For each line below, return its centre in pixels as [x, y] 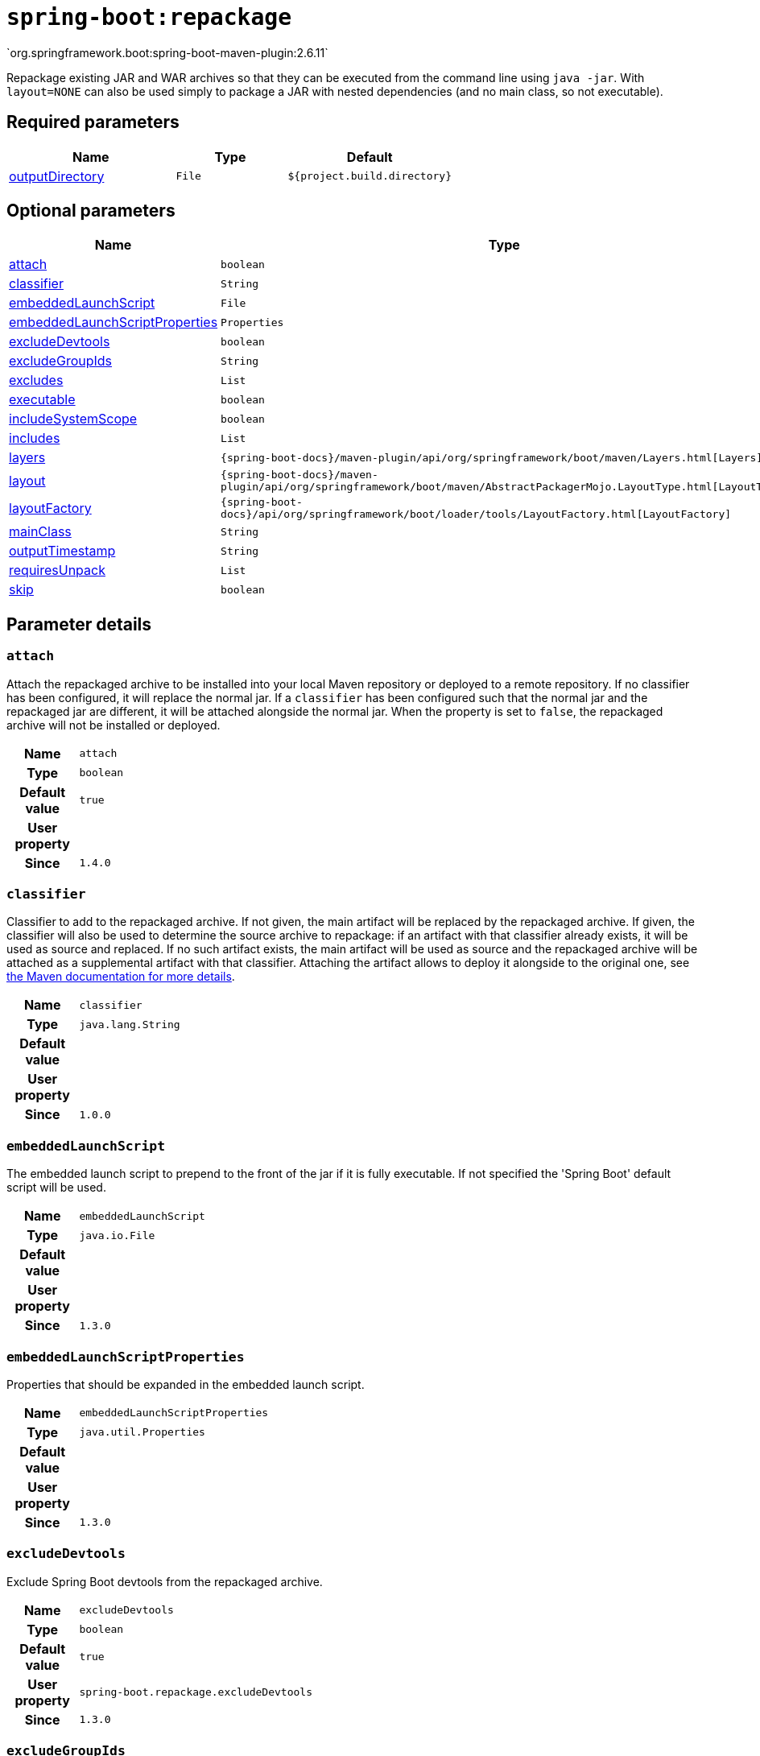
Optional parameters [91, 211]
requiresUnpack [57, 570]
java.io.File [117, 1235]
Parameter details [79, 624]
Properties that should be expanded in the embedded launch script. [186, 1384]
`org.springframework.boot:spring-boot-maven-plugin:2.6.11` [167, 52]
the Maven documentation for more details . [121, 977]
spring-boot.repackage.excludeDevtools [196, 1692]
